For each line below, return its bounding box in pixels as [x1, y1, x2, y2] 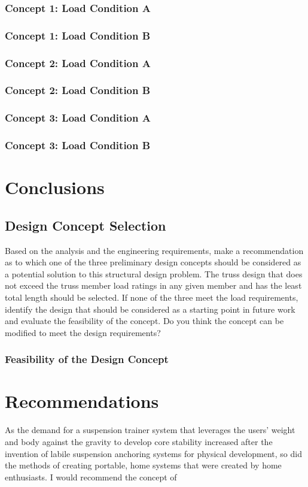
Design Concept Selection [5, 216, 166, 234]
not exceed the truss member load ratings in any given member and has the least [5, 279, 302, 292]
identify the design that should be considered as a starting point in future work [5, 303, 295, 315]
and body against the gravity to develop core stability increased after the [5, 435, 273, 447]
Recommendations [5, 389, 159, 413]
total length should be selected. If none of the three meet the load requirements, [5, 291, 298, 304]
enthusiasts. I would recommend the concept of [5, 470, 177, 483]
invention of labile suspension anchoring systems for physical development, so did [5, 447, 302, 459]
